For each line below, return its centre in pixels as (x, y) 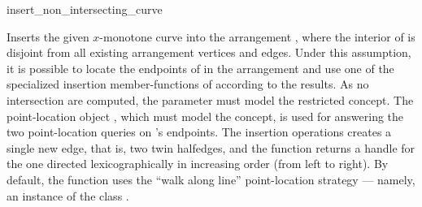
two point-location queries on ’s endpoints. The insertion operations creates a (199, 132)
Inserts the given (48, 36)
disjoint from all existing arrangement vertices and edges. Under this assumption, (209, 52)
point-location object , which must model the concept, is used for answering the (205, 116)
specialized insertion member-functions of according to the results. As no (188, 84)
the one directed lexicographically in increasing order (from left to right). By (198, 164)
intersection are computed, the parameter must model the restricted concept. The (210, 99)
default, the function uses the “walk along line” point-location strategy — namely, (211, 179)
